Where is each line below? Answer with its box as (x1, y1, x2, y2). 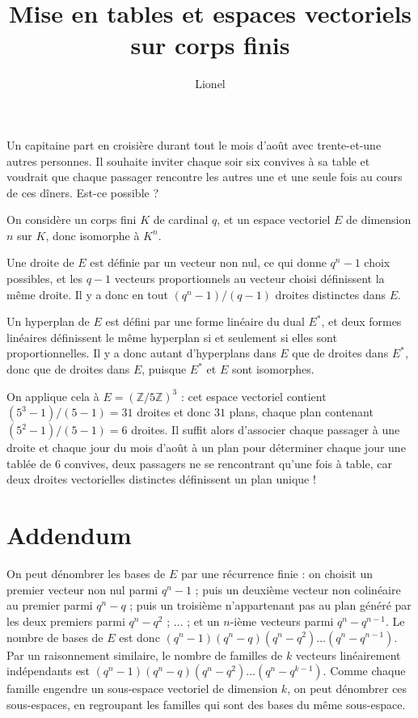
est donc (119, 628, 160, 645)
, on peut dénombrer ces (287, 680, 407, 697)
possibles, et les (6, 270, 83, 287)
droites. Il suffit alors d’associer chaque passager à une (131, 421, 400, 438)
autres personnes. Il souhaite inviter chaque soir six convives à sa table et (6, 152, 370, 169)
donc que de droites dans (6, 361, 130, 378)
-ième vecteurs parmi (230, 612, 334, 629)
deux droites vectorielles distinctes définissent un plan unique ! (6, 471, 316, 488)
